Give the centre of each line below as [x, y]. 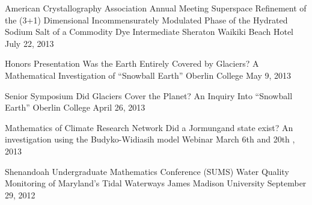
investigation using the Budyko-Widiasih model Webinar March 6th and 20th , [150, 139]
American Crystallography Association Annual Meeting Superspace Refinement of [156, 8]
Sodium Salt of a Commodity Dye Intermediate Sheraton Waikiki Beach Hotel [149, 32]
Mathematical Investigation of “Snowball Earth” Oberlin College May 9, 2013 [148, 75]
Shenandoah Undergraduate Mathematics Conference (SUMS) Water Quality [147, 171]
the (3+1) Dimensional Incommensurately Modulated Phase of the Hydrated [146, 20]
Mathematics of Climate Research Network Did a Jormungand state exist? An [149, 127]
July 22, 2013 [29, 43]
